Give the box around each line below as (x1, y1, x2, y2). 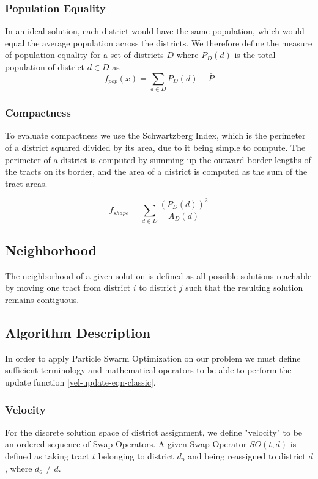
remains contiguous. (5, 293, 79, 306)
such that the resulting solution (185, 281, 303, 294)
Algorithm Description (5, 323, 151, 342)
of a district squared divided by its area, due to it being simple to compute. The (5, 141, 306, 153)
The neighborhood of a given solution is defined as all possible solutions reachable (5, 269, 312, 282)
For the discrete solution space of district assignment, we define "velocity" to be (5, 425, 303, 438)
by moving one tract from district (5, 281, 131, 294)
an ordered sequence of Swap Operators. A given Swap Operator (5, 437, 247, 450)
